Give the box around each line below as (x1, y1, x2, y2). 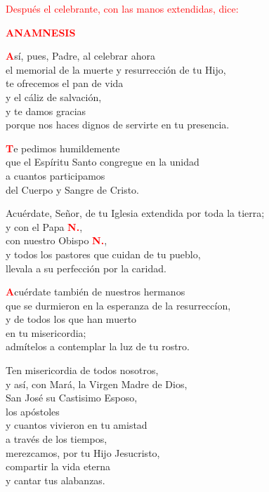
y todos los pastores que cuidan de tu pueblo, (6, 246, 201, 261)
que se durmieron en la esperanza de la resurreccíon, (6, 298, 231, 312)
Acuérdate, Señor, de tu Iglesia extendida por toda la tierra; (6, 206, 265, 220)
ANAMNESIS (6, 25, 76, 39)
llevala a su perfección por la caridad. (6, 260, 166, 275)
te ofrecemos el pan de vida (6, 76, 124, 91)
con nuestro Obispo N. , (6, 233, 107, 248)
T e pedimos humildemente (6, 140, 120, 155)
